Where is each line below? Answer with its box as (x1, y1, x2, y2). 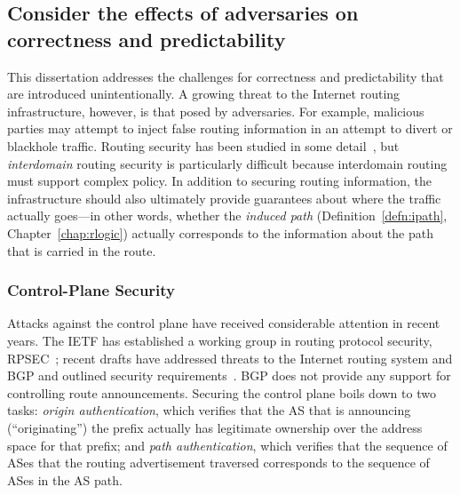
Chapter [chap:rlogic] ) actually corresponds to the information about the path (7, 223, 433, 242)
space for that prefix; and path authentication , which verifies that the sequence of (7, 435, 448, 454)
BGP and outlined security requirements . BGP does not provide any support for (7, 366, 451, 385)
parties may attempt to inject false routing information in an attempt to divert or (7, 119, 453, 138)
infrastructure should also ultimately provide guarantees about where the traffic (7, 188, 441, 207)
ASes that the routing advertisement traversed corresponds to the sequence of (7, 453, 430, 472)
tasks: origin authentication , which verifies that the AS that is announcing (7, 401, 411, 419)
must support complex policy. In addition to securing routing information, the (7, 172, 432, 190)
